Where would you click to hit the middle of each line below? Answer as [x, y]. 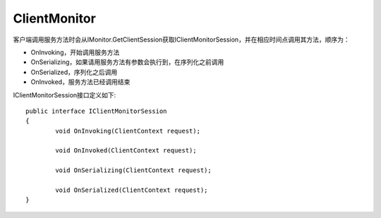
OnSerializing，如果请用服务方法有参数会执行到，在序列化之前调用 [127, 62]
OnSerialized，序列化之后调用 [74, 72]
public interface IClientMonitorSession [96, 111]
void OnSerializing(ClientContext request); [133, 170]
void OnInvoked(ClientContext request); [126, 151]
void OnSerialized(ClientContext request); [132, 190]
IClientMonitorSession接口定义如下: [65, 95]
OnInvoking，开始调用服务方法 [75, 52]
